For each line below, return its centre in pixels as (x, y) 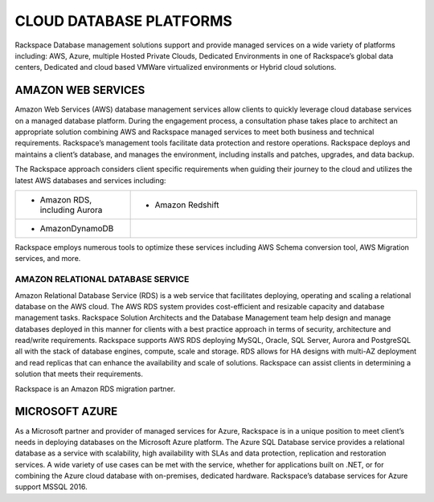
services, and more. (48, 259)
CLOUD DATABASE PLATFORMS (124, 21)
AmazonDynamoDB (77, 228)
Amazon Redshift (187, 205)
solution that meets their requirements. (79, 374)
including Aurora (71, 210)
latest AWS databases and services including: (90, 180)
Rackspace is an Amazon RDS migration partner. (95, 389)
